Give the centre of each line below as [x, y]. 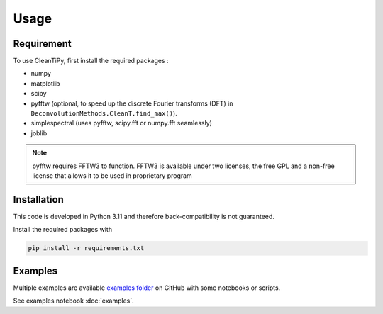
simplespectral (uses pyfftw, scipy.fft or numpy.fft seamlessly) [122, 123]
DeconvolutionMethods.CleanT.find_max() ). [104, 113]
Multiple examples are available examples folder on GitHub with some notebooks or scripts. [147, 288]
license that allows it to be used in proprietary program [112, 175]
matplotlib [45, 83]
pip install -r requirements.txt [86, 248]
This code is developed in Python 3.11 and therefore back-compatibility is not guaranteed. [144, 216]
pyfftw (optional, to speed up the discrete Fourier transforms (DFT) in [132, 103]
